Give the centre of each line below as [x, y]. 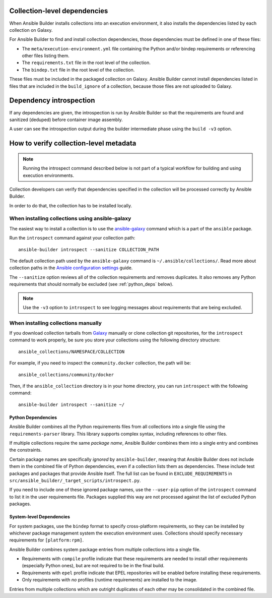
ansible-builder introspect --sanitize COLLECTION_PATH [89, 249]
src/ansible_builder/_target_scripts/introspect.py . [75, 480]
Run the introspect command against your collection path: [72, 238]
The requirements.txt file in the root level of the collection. [86, 63]
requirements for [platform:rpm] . [47, 540]
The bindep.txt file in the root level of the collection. [78, 70]
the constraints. [26, 450]
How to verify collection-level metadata [73, 143]
